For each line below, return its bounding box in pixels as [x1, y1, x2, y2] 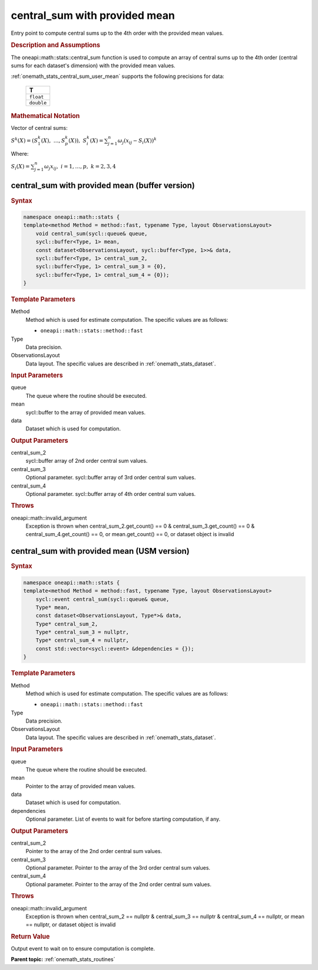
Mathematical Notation [11, 112, 80, 120]
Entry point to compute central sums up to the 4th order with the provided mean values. [11, 30, 224, 37]
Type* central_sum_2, [35, 620, 98, 627]
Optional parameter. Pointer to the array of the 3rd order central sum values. [25, 864, 211, 871]
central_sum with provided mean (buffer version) [11, 181, 196, 191]
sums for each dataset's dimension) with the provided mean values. [11, 62, 176, 69]
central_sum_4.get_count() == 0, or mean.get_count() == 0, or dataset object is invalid [25, 531, 234, 538]
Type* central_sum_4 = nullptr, [35, 637, 130, 644]
